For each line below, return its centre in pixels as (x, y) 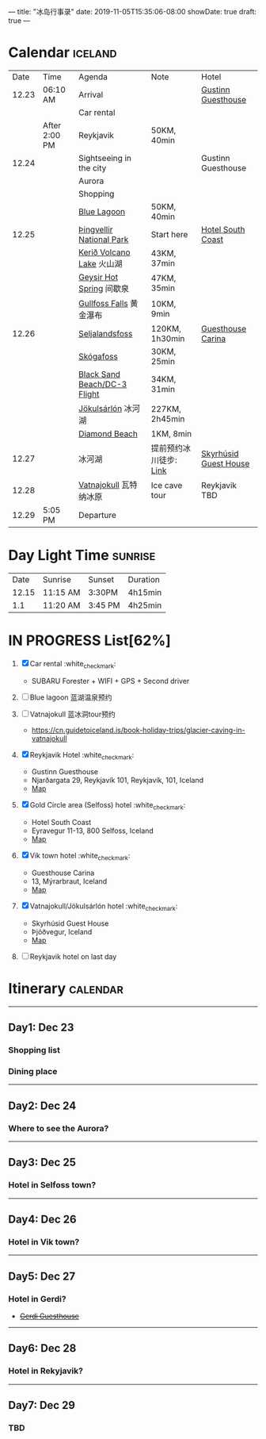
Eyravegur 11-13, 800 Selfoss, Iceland (93, 831)
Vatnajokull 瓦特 (108, 485)
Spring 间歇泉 (104, 288)
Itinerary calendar (66, 988)
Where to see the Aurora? (59, 1128)
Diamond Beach (108, 433)
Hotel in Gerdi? (37, 1299)
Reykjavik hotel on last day (73, 956)
